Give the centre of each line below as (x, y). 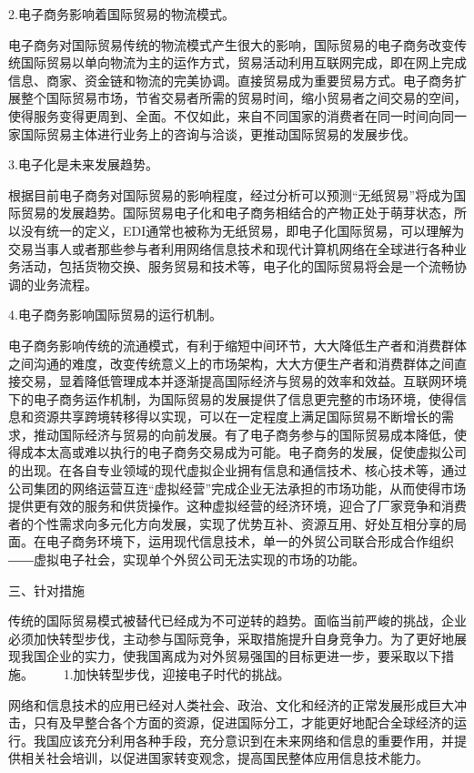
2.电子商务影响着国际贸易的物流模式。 (121, 14)
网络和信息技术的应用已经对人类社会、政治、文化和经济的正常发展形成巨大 (231, 704)
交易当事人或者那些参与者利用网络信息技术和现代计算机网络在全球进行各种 (231, 248)
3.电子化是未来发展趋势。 (83, 164)
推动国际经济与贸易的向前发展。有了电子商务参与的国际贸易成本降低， (243, 434)
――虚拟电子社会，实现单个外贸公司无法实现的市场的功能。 (187, 559)
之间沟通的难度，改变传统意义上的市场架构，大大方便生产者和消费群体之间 (231, 363)
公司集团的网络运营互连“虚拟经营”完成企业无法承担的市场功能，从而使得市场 (237, 488)
